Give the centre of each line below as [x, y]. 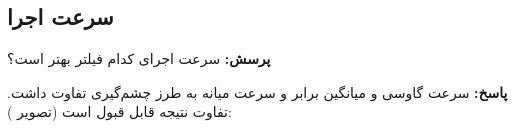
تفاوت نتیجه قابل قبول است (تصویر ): [119, 111]
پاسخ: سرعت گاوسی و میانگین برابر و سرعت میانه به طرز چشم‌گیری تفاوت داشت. [257, 91]
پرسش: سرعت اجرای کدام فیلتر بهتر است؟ [139, 58]
